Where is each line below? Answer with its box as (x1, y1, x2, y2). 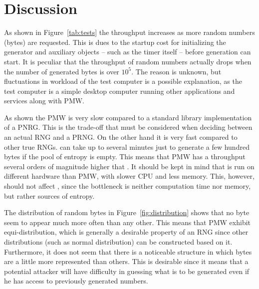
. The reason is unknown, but (131, 66, 222, 76)
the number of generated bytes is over (4, 66, 119, 76)
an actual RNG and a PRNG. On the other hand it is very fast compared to (4, 132, 238, 142)
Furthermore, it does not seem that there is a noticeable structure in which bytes (4, 246, 252, 257)
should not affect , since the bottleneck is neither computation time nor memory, (4, 181, 251, 191)
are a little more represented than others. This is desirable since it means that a (4, 256, 249, 267)
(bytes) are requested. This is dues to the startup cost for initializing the (4, 36, 226, 47)
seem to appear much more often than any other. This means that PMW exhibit (4, 217, 251, 227)
